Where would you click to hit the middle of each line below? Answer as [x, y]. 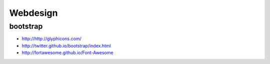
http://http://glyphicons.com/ [52, 39]
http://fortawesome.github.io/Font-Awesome [67, 53]
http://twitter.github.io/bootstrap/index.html [66, 46]
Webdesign [33, 13]
